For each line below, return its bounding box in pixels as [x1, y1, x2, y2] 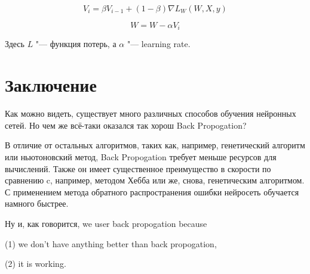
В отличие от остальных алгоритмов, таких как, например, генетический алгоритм [5, 139, 305, 151]
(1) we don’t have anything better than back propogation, [5, 237, 217, 250]
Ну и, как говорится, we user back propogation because [5, 217, 207, 229]
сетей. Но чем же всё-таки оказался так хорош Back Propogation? [5, 119, 247, 131]
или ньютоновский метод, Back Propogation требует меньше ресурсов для [5, 150, 277, 163]
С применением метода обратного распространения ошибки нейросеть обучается [5, 185, 299, 198]
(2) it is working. [5, 257, 66, 270]
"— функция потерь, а [35, 38, 116, 50]
